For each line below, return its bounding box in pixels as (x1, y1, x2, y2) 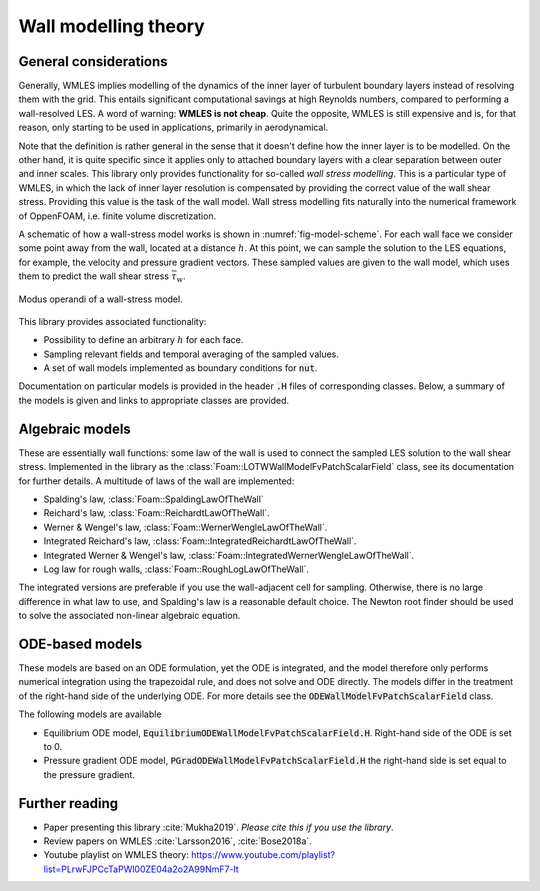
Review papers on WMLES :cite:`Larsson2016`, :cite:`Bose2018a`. (43, 835, 312, 847)
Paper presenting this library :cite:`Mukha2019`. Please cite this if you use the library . (43, 821, 394, 833)
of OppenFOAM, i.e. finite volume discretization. (18, 210, 217, 222)
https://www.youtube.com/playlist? (190, 849, 335, 861)
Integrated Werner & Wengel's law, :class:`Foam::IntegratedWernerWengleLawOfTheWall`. (43, 549, 415, 561)
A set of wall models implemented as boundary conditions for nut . (43, 362, 318, 374)
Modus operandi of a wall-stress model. (18, 293, 184, 305)
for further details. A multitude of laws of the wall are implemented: (18, 475, 295, 487)
